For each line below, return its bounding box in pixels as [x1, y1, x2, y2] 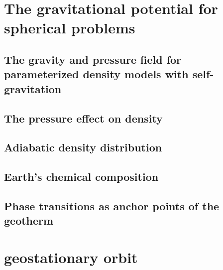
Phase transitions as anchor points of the [4, 198, 220, 213]
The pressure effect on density [4, 110, 163, 126]
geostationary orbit [4, 247, 138, 267]
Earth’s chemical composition [4, 169, 159, 184]
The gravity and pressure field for [4, 51, 182, 67]
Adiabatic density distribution [4, 139, 162, 155]
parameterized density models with [4, 66, 189, 82]
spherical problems [4, 17, 135, 38]
